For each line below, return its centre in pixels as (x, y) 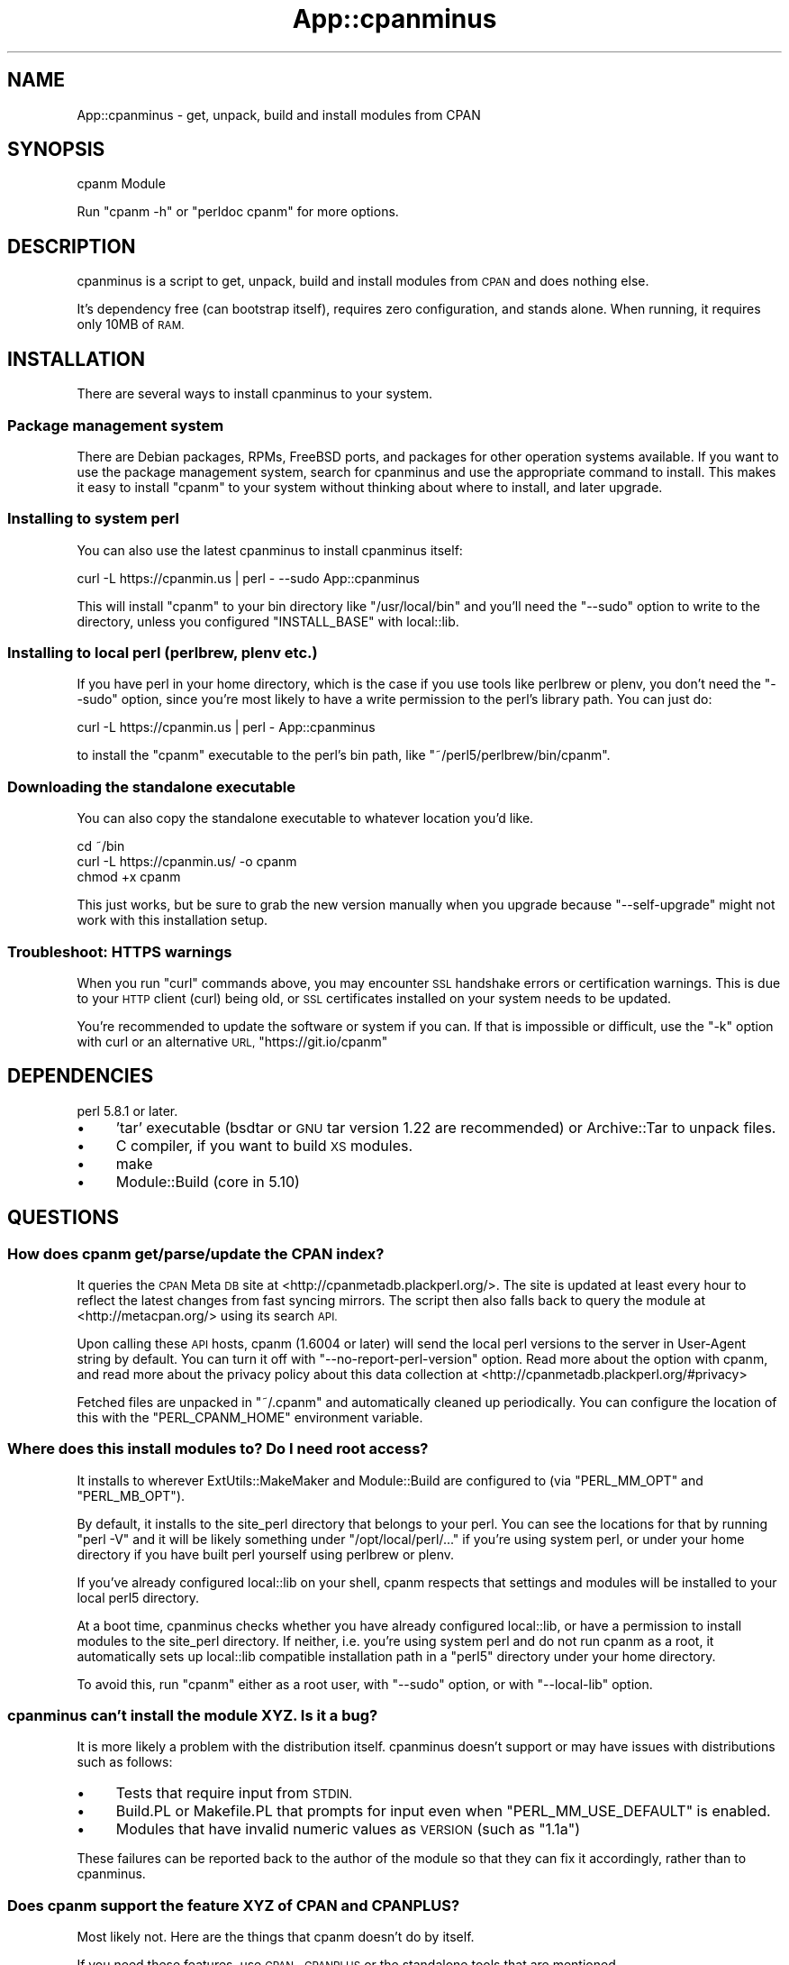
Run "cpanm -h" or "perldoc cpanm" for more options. (238, 212)
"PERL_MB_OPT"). (131, 1495)
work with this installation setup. (172, 920)
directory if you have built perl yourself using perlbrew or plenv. (265, 1554)
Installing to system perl (93, 519)
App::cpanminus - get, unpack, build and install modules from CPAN (279, 114)
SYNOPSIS (56, 150)
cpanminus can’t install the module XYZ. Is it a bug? (193, 1716)
